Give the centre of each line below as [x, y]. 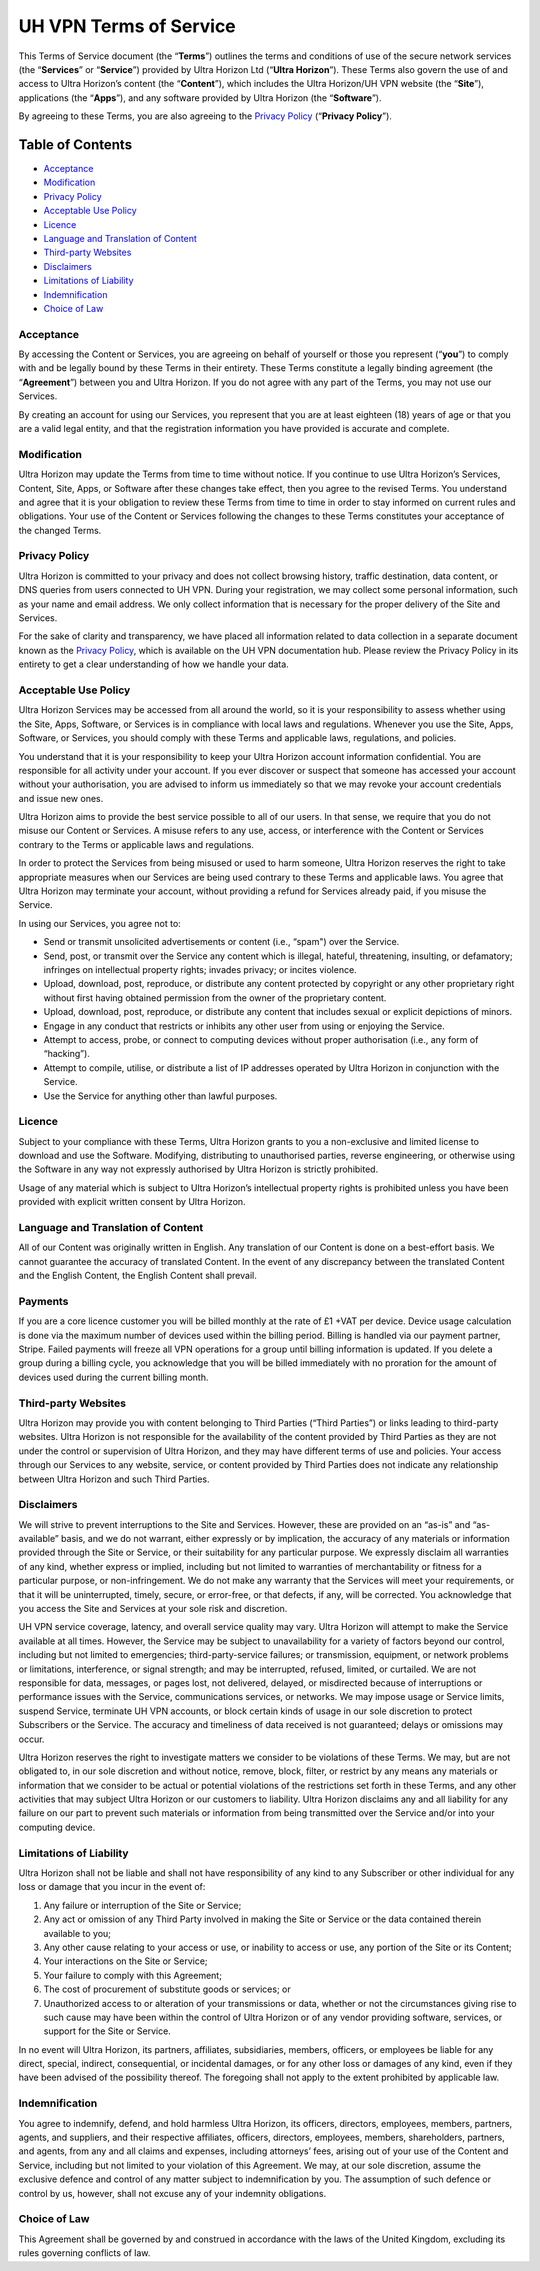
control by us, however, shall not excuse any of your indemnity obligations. [172, 2193]
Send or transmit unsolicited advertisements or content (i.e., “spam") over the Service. [221, 942]
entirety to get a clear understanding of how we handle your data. [153, 664]
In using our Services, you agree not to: [100, 923]
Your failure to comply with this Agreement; [132, 1975]
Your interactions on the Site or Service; [126, 1961]
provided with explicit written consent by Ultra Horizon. [132, 1202]
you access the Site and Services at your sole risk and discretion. [153, 1609]
